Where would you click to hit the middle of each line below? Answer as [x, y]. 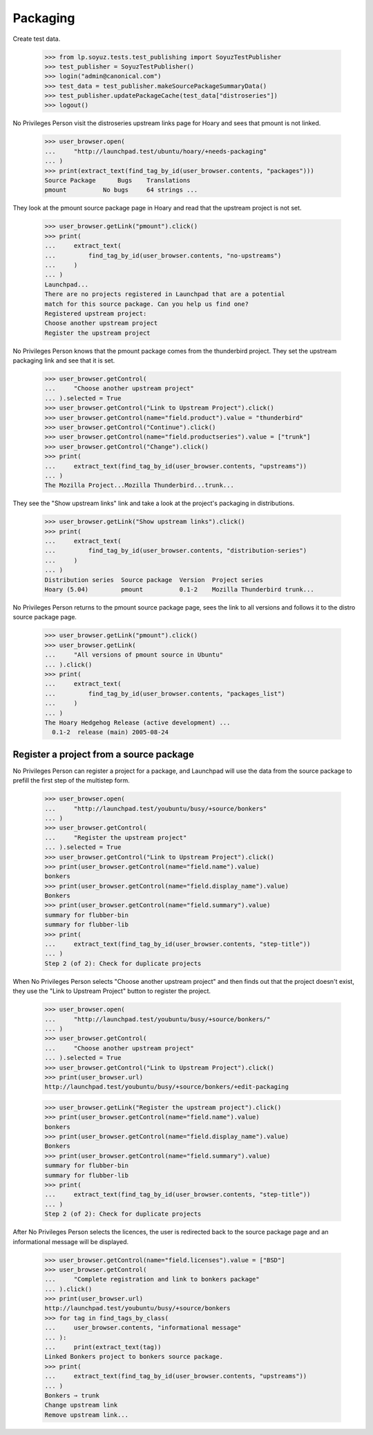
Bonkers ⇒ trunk [72, 1395]
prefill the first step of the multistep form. [71, 780]
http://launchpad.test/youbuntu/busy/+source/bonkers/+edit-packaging [167, 1087]
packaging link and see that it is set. [64, 360]
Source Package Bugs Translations [117, 181]
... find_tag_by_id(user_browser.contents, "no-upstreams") [163, 255]
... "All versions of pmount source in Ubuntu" [134, 655]
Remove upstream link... [87, 1415]
